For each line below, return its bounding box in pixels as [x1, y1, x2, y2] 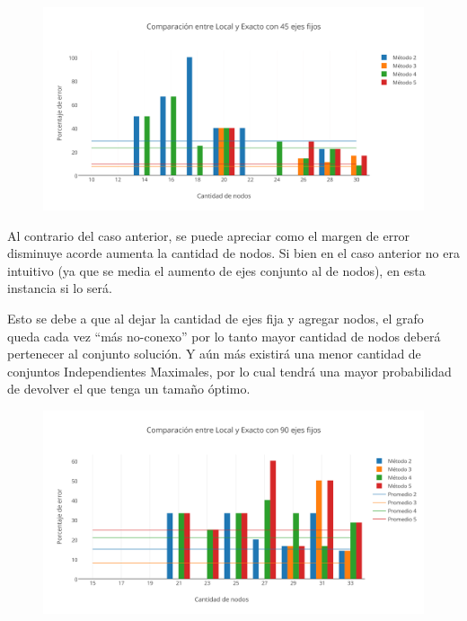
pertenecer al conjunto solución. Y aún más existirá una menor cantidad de [7, 344, 421, 363]
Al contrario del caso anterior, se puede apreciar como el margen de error [7, 226, 410, 244]
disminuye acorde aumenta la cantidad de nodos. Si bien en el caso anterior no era [7, 244, 460, 262]
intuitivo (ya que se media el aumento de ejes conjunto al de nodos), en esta [7, 261, 426, 279]
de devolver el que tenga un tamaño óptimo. [7, 379, 251, 398]
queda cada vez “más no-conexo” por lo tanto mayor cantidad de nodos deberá [7, 326, 441, 345]
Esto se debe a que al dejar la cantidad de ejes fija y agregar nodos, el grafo [7, 309, 424, 328]
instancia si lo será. [7, 279, 112, 297]
